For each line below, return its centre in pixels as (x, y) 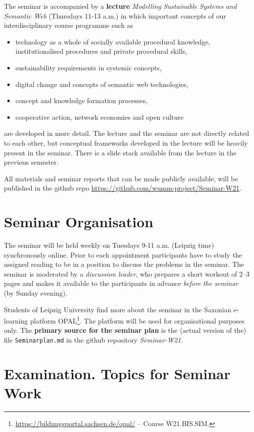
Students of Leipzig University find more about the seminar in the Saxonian (118, 309)
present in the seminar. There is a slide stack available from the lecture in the (120, 152)
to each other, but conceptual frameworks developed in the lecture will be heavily (126, 142)
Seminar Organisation (79, 222)
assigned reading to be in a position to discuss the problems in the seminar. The (124, 264)
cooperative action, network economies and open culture (99, 117)
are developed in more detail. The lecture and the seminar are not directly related (127, 133)
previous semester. (31, 162)
